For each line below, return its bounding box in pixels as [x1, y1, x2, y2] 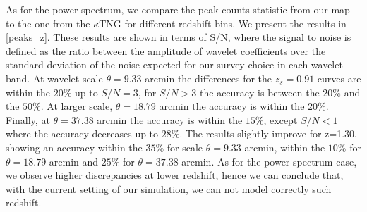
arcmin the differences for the [145, 70, 272, 85]
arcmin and [49, 154, 99, 168]
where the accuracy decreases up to [6, 126, 159, 141]
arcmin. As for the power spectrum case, [181, 154, 357, 168]
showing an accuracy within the [6, 139, 143, 154]
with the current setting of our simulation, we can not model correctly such [6, 181, 332, 196]
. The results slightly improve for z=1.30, [179, 126, 357, 141]
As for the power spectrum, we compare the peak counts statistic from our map [6, 2, 350, 16]
